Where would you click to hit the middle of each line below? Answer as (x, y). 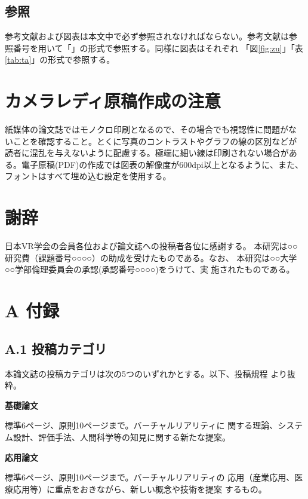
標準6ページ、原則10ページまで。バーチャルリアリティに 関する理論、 (141, 425)
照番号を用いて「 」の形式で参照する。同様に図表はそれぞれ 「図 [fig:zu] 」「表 (154, 48)
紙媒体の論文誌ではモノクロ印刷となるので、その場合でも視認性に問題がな (151, 129)
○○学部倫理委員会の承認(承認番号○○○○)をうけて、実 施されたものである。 (150, 269)
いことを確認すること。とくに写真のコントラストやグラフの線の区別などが (151, 141)
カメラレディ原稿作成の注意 (113, 101)
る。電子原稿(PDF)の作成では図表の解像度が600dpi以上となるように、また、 (154, 164)
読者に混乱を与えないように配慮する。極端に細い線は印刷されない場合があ (151, 153)
